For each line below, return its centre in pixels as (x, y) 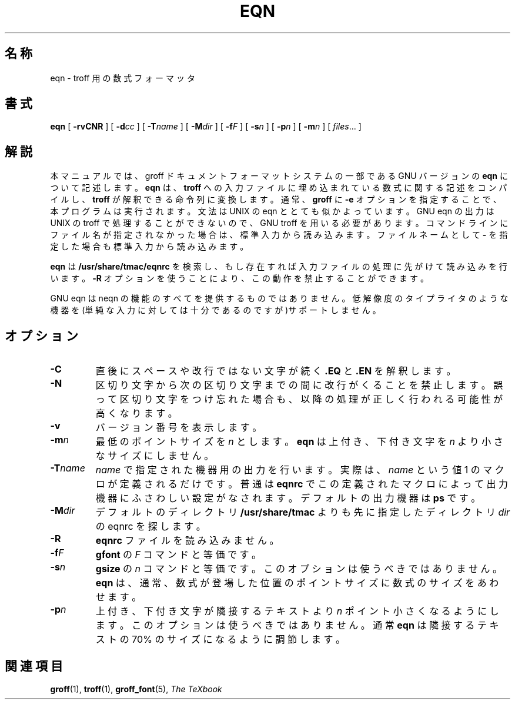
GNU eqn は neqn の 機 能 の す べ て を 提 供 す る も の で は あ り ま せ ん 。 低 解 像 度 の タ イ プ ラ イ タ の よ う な (279, 298)
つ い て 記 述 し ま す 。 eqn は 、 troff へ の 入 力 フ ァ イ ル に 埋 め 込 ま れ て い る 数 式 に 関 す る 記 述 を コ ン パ (279, 188)
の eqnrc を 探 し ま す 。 (151, 527)
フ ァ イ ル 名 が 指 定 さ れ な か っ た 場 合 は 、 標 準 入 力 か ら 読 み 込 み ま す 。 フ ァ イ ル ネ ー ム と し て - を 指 (279, 235)
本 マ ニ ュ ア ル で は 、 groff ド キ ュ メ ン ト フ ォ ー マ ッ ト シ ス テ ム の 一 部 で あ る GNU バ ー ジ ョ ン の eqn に (279, 176)
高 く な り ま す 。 (136, 414)
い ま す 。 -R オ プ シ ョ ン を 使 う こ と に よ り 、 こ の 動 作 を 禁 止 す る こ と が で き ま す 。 (239, 278)
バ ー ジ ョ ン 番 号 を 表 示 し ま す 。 (179, 428)
